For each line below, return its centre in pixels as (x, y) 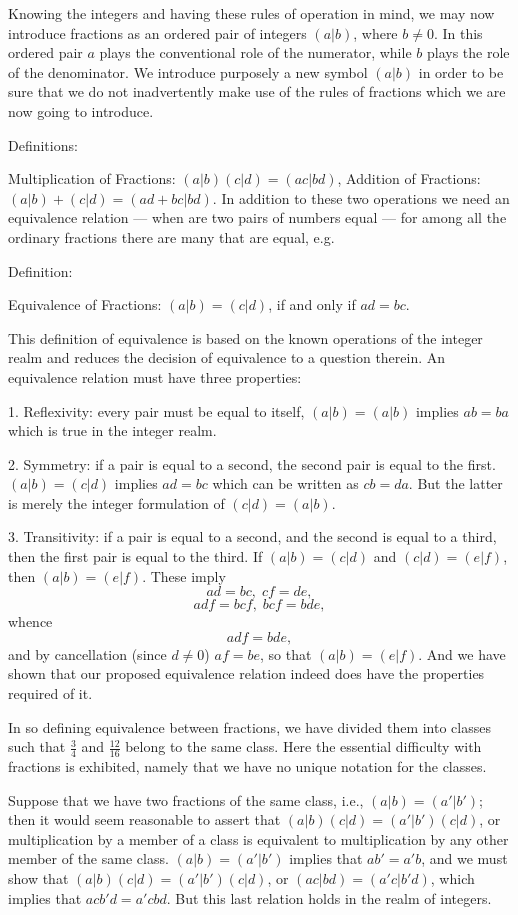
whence (30, 621)
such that (37, 746)
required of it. (50, 693)
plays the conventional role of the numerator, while (255, 52)
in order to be (461, 71)
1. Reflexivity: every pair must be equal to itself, (156, 410)
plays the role (468, 52)
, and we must (464, 858)
